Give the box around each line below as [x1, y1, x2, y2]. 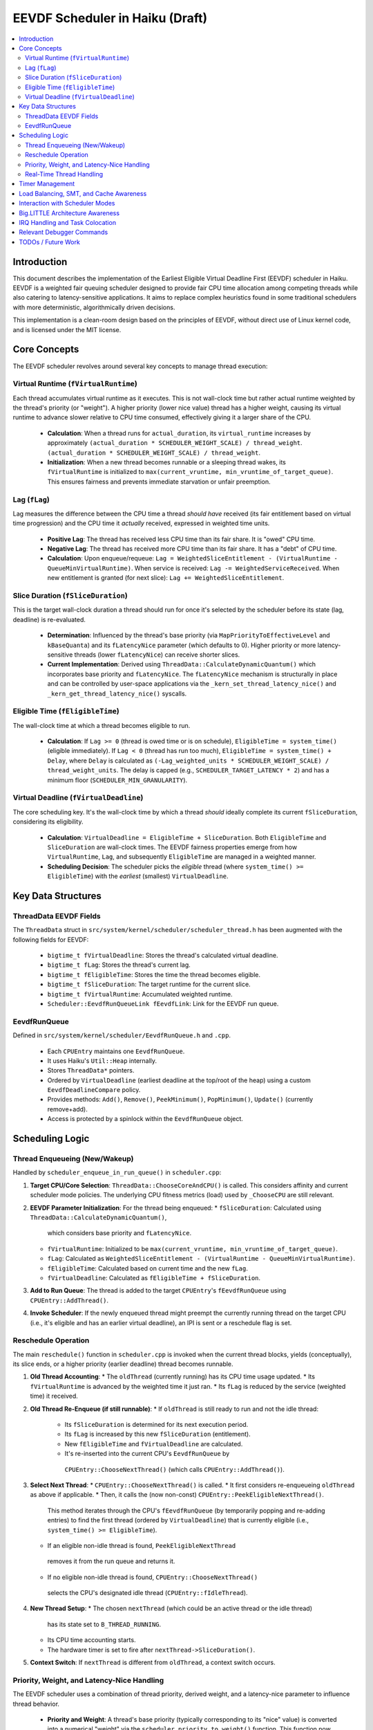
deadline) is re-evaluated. [12, 615, 86, 623]
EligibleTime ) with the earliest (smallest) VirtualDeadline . [47, 872, 229, 880]
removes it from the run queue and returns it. [47, 1557, 175, 1565]
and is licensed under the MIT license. [12, 325, 122, 334]
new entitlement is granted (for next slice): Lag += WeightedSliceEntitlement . [47, 574, 285, 582]
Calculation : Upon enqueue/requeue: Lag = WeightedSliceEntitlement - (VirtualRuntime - [47, 554, 338, 563]
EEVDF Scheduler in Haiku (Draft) [12, 10, 208, 26]
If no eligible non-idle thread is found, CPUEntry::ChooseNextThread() [47, 1573, 258, 1581]
